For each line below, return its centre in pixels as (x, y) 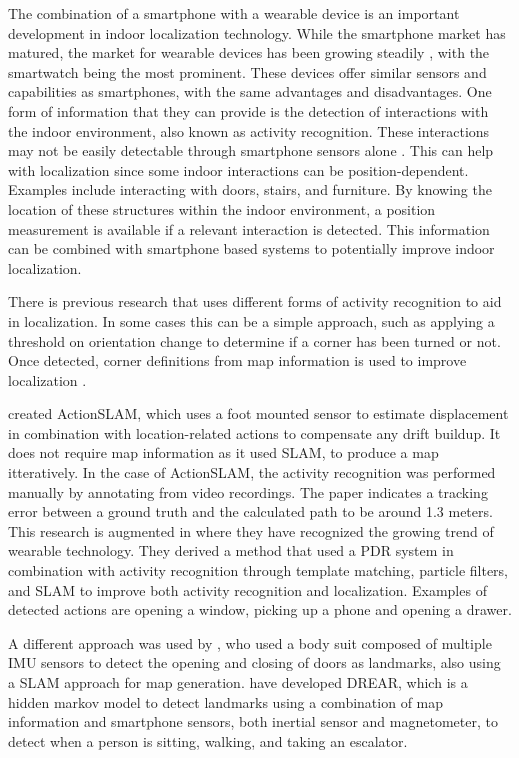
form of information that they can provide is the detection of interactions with (248, 110)
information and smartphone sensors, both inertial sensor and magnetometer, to (253, 721)
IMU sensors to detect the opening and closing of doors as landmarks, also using (254, 662)
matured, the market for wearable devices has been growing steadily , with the (249, 52)
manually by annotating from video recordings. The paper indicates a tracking (248, 491)
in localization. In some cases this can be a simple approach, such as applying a (251, 320)
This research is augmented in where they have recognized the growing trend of (251, 530)
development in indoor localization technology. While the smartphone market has (257, 32)
